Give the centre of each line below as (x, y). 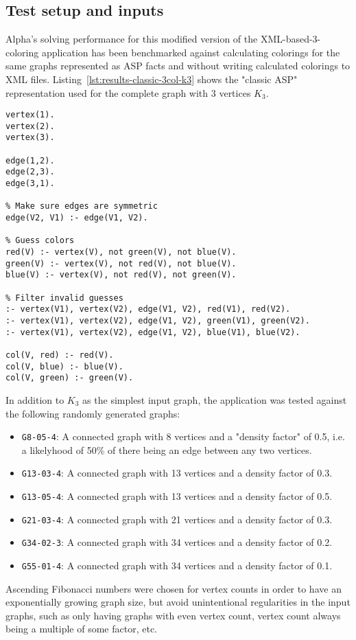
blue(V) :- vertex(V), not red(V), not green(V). (121, 275)
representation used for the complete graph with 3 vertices (128, 92)
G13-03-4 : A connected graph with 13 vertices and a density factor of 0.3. (177, 473)
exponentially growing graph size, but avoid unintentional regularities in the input (178, 602)
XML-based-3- (290, 39)
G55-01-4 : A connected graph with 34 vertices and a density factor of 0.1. (177, 565)
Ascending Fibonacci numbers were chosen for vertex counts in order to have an (174, 588)
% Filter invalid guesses (64, 298)
